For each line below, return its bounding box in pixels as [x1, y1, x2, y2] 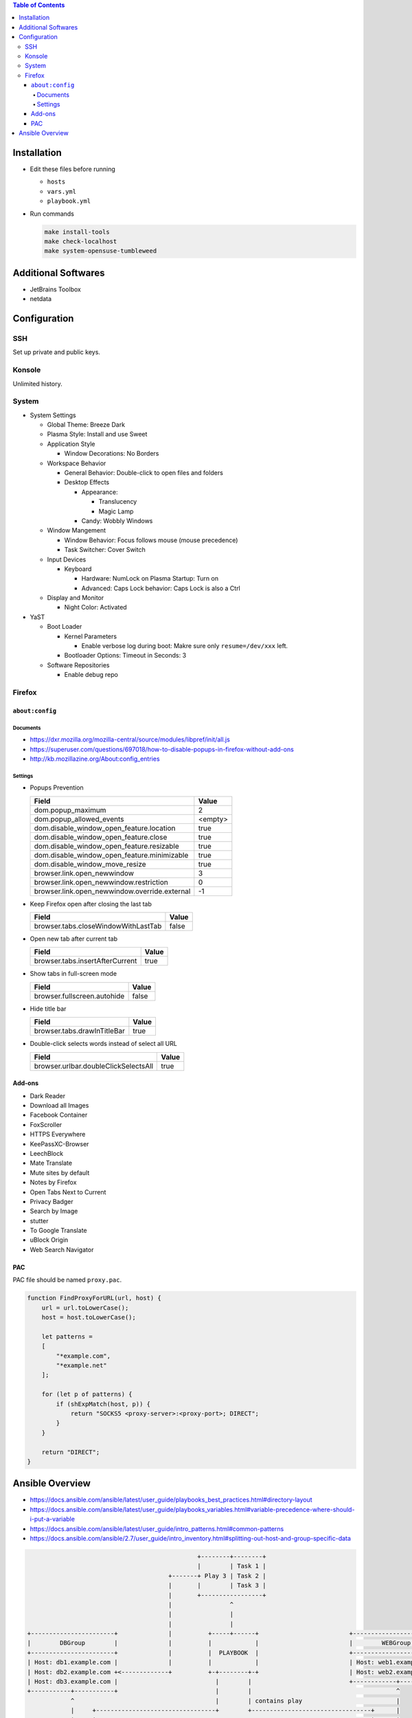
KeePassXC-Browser [30, 1139, 89, 1148]
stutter [30, 1216, 49, 1225]
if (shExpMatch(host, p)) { [56, 1400, 151, 1408]
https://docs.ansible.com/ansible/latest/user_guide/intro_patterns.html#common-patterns [30, 1524, 284, 1532]
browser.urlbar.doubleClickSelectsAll [34, 1061, 154, 1071]
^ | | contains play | [70, 1697, 400, 1704]
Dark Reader [30, 1091, 66, 1100]
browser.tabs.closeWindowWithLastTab [34, 922, 162, 931]
